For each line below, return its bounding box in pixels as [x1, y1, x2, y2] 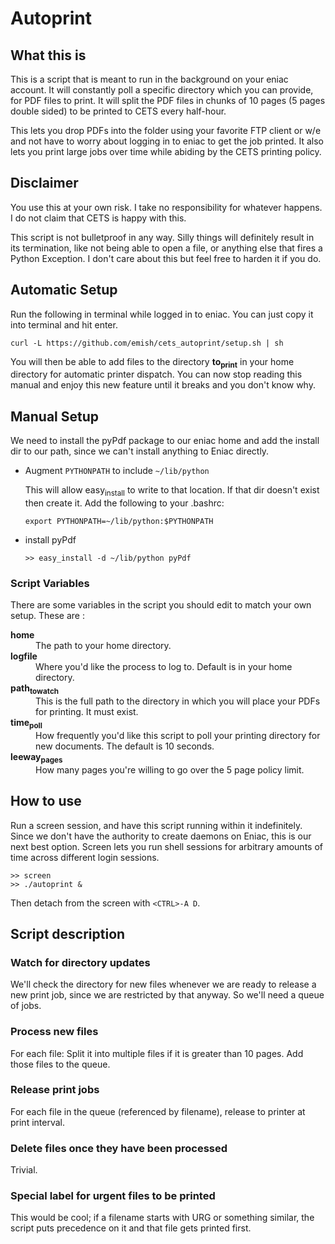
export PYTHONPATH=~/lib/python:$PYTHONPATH [24, 517, 214, 527]
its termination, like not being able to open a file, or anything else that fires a [10, 242, 323, 254]
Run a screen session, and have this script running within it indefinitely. [10, 819, 303, 831]
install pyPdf [24, 534, 77, 546]
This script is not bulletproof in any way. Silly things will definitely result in [10, 231, 315, 243]
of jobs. [10, 1000, 42, 1012]
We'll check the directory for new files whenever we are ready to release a [10, 978, 317, 991]
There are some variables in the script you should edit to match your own [10, 599, 312, 611]
